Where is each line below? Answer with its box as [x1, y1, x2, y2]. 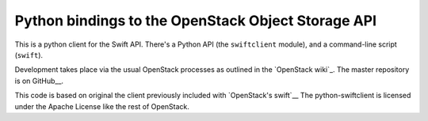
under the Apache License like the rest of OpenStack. [14, 101, 190, 111]
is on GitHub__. [14, 76, 63, 85]
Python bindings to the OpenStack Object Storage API [14, 12, 376, 29]
